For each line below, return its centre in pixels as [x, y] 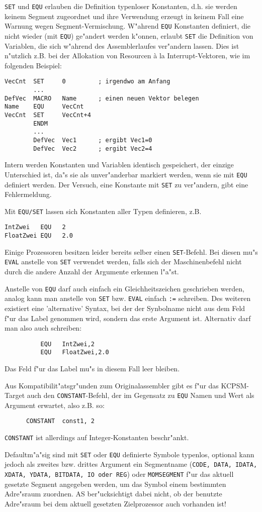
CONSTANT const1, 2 [60, 421]
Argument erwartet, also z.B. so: [55, 405]
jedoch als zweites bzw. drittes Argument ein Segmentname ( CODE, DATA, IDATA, [131, 464]
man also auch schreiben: [43, 328]
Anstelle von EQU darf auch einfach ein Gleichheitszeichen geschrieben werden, [124, 288]
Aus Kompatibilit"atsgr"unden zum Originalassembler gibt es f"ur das [112, 385]
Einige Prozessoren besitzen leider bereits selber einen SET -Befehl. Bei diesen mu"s [131, 251]
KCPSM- [235, 385]
